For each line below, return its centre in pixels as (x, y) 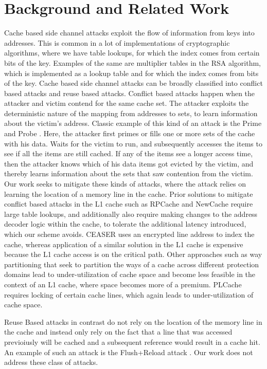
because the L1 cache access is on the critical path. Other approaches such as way (133, 254)
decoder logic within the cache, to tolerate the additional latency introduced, (125, 224)
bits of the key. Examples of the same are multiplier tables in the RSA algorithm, (132, 62)
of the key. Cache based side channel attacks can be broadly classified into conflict (133, 83)
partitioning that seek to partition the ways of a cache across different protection (132, 264)
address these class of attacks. (51, 362)
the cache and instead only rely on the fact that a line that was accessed (118, 332)
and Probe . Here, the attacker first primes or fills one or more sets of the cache (130, 133)
